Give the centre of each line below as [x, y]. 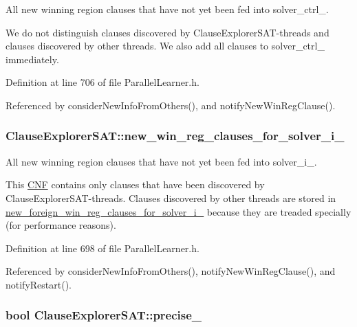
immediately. [32, 59]
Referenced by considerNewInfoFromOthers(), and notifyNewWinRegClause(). [171, 105]
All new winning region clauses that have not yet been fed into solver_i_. [161, 161]
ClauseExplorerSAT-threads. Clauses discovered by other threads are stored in [171, 198]
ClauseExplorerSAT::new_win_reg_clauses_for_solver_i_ [175, 136]
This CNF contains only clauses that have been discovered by [135, 184]
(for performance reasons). [61, 225]
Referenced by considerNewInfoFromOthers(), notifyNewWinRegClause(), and [171, 271]
